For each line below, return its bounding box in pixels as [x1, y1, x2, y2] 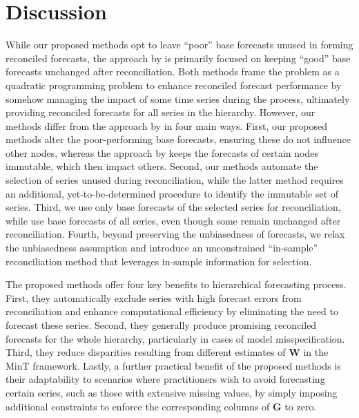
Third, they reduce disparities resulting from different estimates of [6, 345, 286, 359]
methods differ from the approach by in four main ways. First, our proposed [6, 118, 327, 133]
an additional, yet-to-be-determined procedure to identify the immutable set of [6, 186, 339, 200]
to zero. [284, 399, 317, 413]
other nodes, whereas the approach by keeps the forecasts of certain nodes [6, 145, 318, 160]
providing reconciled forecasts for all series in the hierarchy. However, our [6, 105, 316, 120]
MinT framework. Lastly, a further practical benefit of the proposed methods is [6, 358, 341, 372]
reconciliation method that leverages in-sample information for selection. [6, 254, 312, 268]
